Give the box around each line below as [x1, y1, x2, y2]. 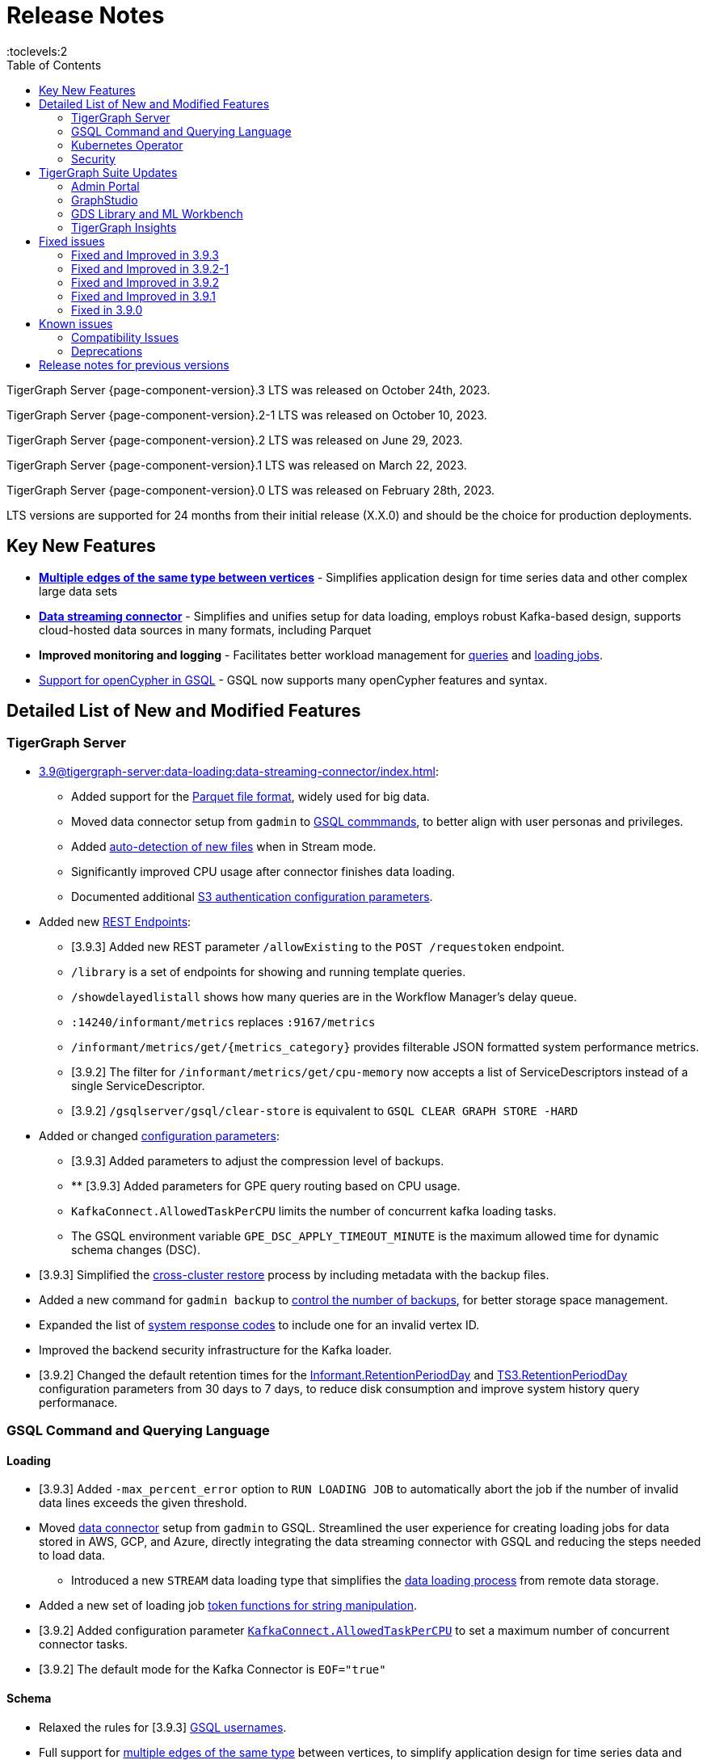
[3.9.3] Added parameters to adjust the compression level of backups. [71, 1153, 444, 1168]
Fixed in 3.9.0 [71, 302, 143, 317]
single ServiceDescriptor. [71, 1078, 205, 1093]
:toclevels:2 [6, 44, 68, 58]
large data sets [39, 583, 118, 598]
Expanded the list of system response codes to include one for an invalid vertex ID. [39, 1317, 480, 1332]
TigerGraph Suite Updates [39, 165, 178, 179]
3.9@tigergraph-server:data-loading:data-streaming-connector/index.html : [39, 764, 439, 778]
